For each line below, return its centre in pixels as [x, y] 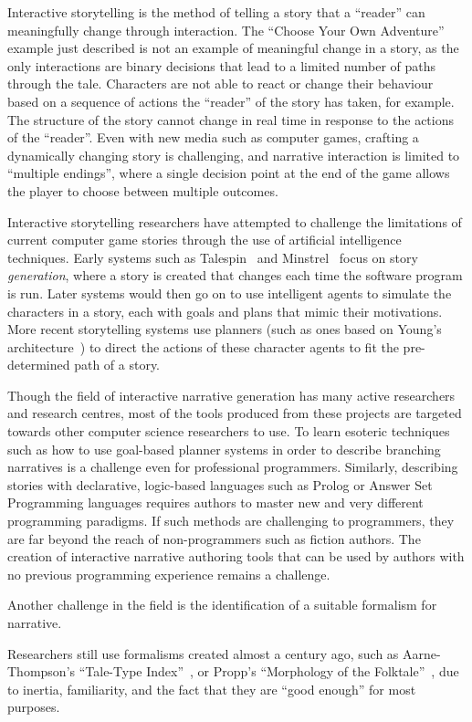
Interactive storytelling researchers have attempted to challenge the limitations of [235, 221]
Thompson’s [42, 671]
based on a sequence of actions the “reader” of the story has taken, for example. [231, 101]
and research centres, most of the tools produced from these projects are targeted [235, 413]
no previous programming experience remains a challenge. [169, 574]
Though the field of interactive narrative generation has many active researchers [231, 395]
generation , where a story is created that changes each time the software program [235, 275]
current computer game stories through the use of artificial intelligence [205, 240]
